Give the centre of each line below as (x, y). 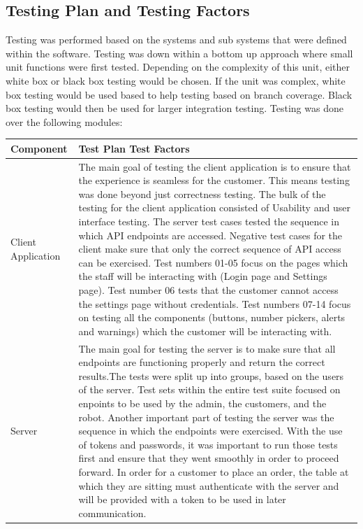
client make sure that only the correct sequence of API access (210, 249)
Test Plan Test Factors (134, 148)
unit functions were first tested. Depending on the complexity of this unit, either (178, 67)
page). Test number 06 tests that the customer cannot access (208, 290)
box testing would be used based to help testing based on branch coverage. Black (179, 94)
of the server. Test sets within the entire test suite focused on (209, 389)
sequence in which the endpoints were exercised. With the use (210, 431)
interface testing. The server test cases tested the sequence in (209, 221)
